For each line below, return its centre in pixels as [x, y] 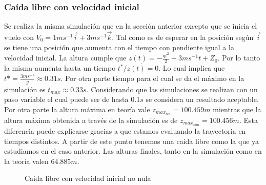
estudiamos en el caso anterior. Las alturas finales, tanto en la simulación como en [133, 151]
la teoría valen [26, 161]
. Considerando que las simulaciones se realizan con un [172, 89]
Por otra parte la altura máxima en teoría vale [77, 109]
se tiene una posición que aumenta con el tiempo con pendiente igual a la [119, 47]
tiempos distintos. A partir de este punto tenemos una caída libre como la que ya [132, 141]
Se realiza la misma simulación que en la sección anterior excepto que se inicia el [131, 26]
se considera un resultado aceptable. [202, 99]
